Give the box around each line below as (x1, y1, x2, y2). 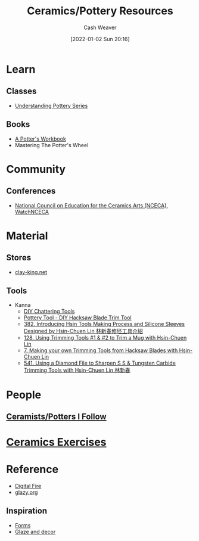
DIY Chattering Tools (23, 308, 75, 315)
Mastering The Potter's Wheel (14, 141, 89, 148)
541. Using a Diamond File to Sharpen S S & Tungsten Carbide (23, 359, 176, 367)
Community (6, 162, 66, 176)
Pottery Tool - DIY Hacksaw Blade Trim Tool (23, 314, 132, 321)
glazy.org (14, 489, 38, 496)
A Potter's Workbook (14, 135, 67, 142)
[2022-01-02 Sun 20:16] (70, 35, 130, 42)
